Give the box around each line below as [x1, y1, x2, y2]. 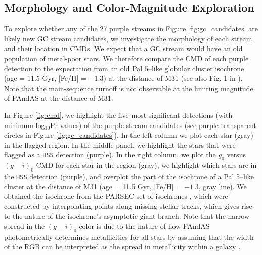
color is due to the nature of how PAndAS [79, 220, 210, 231]
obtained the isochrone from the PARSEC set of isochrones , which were [4, 191, 228, 201]
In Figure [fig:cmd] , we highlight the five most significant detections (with [4, 109, 233, 120]
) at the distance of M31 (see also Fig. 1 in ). [103, 73, 243, 83]
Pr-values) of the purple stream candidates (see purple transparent [50, 119, 257, 130]
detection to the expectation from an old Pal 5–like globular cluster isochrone [4, 63, 244, 73]
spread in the [4, 220, 45, 231]
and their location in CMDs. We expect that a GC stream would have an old [4, 43, 243, 54]
